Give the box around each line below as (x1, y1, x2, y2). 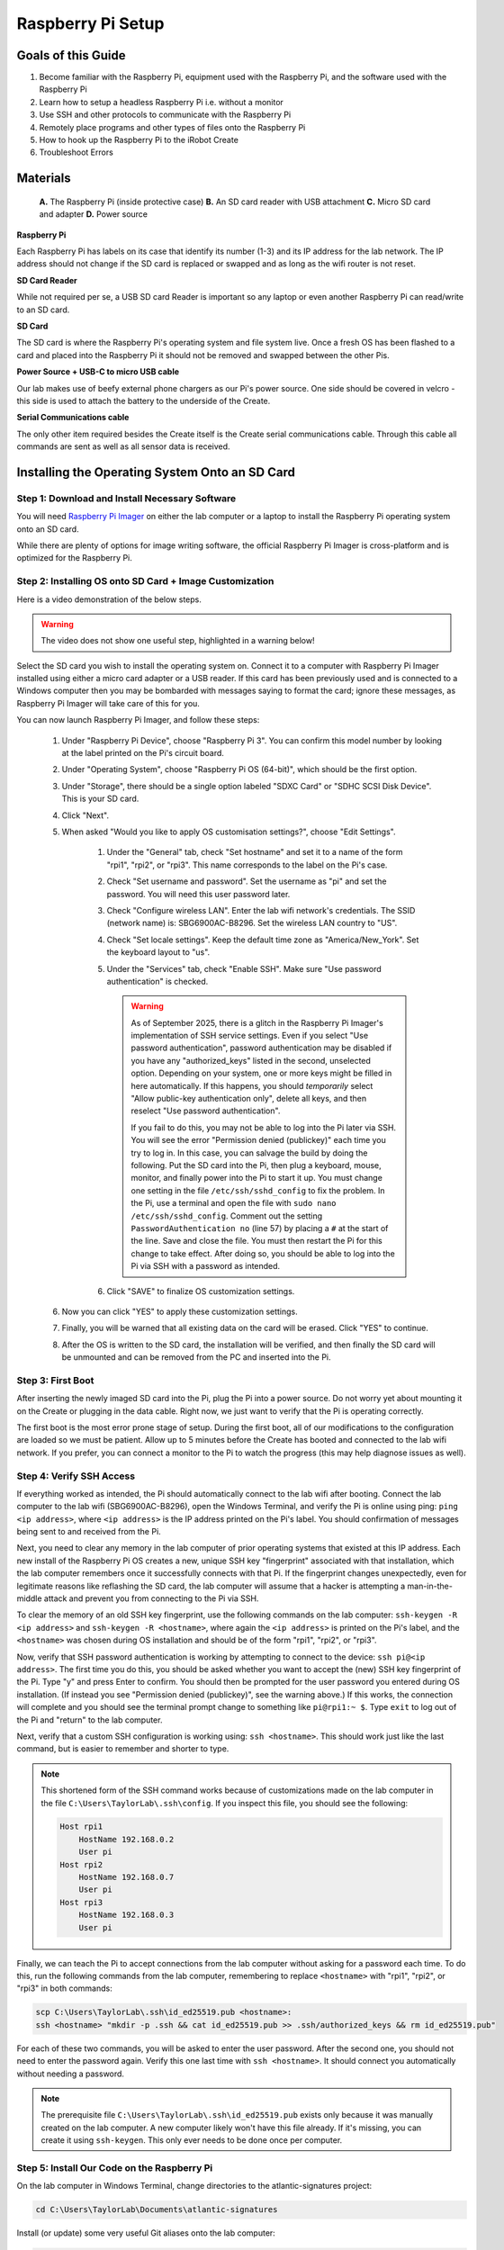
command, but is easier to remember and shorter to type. (16, 1743, 229, 1754)
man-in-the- (407, 1580, 454, 1591)
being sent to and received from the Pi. (16, 1526, 161, 1537)
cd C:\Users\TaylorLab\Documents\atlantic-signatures (35, 2205, 278, 2215)
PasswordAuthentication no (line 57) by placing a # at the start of (130, 1222, 389, 1233)
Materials (16, 171, 71, 186)
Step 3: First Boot (16, 1373, 94, 1386)
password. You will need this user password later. (106, 888, 291, 899)
